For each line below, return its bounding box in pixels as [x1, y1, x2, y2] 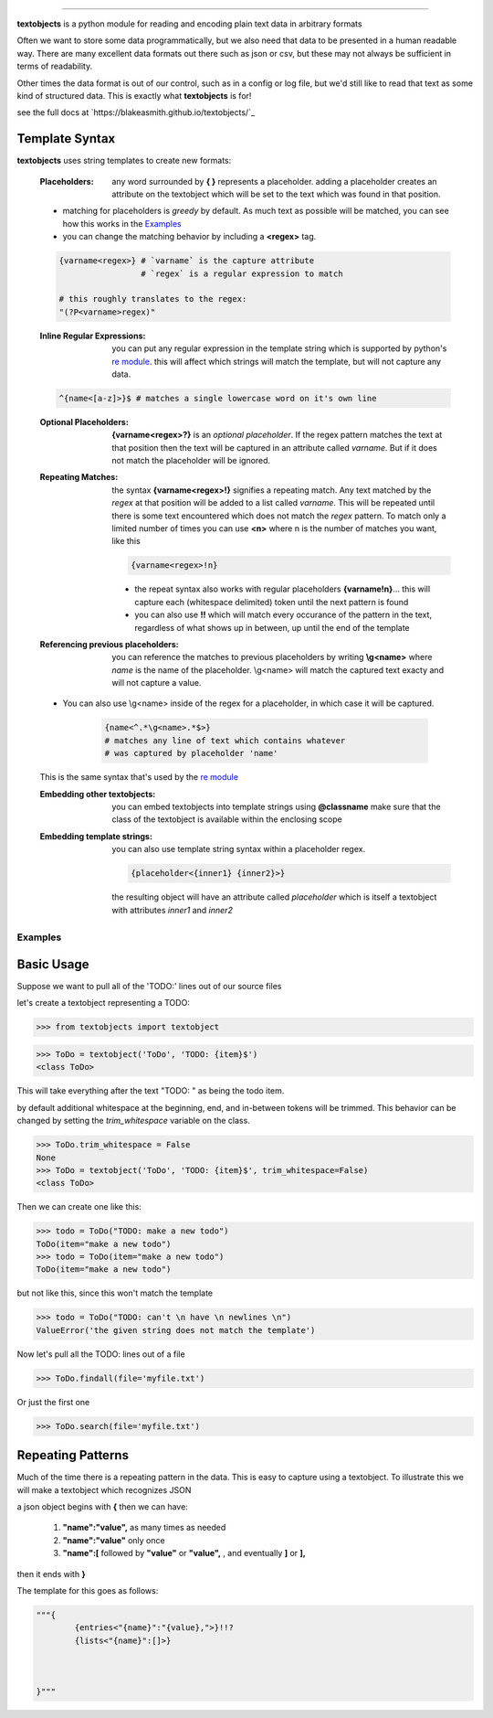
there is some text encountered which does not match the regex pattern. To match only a [111, 510, 446, 521]
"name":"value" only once [62, 1534, 165, 1545]
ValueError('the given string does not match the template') [36, 1325, 316, 1335]
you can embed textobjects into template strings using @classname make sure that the [111, 801, 442, 813]
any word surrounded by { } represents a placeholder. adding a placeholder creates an [111, 176, 437, 187]
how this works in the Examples [62, 218, 182, 229]
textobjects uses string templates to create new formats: [16, 155, 232, 166]
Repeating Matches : [39, 472, 119, 483]
